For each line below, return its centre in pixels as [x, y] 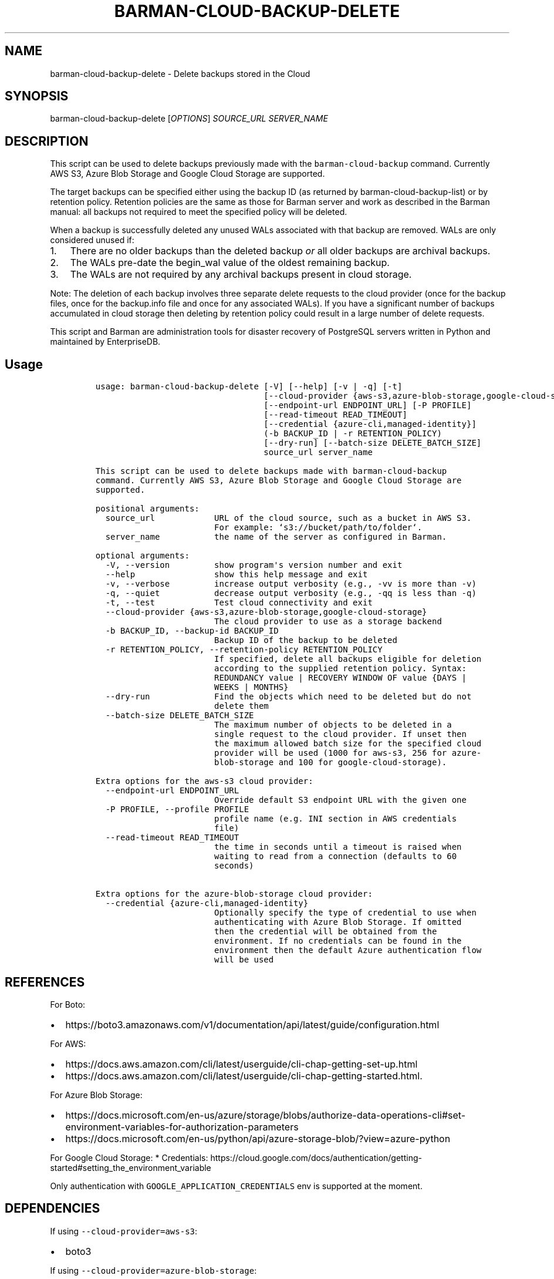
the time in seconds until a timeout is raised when [338, 847]
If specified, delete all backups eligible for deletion [348, 659]
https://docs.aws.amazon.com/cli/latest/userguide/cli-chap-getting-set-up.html [241, 1064]
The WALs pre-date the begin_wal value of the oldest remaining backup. [230, 263]
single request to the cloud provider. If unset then [340, 734]
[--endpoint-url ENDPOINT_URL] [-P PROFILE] [368, 405]
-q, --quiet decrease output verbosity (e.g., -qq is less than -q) [291, 593]
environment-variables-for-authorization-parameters [182, 1127]
